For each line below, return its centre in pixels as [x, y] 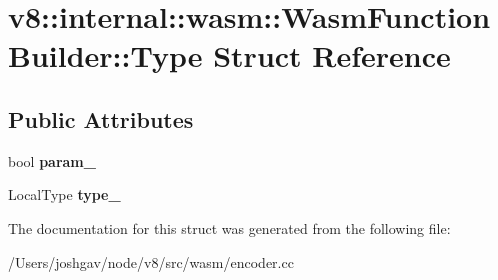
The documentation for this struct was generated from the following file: [229, 227]
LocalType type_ [64, 194]
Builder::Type [105, 55]
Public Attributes [101, 118]
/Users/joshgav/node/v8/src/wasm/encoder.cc [151, 261]
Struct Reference [332, 55]
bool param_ [52, 160]
